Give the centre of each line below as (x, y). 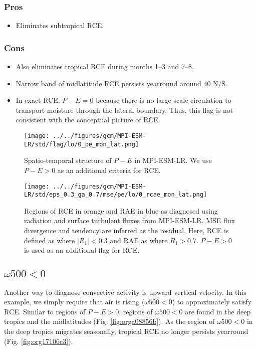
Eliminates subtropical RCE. (60, 25)
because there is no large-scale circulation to (164, 100)
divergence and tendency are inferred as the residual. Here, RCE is (126, 230)
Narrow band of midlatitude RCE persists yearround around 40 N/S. (122, 83)
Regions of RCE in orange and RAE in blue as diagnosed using (121, 210)
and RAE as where (139, 240)
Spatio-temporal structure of (68, 160)
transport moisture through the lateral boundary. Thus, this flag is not (124, 110)
